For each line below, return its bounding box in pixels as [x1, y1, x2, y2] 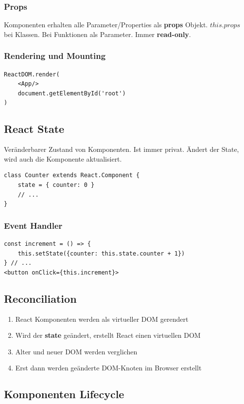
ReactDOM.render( [4, 71, 60, 78]
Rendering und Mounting [4, 50, 106, 62]
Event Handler [4, 219, 63, 231]
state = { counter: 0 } [17, 181, 95, 188]
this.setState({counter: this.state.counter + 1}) [17, 250, 185, 257]
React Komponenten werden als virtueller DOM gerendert [15, 313, 189, 324]
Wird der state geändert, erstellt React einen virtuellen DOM [15, 330, 201, 340]
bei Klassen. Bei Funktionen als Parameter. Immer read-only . [4, 29, 191, 39]
